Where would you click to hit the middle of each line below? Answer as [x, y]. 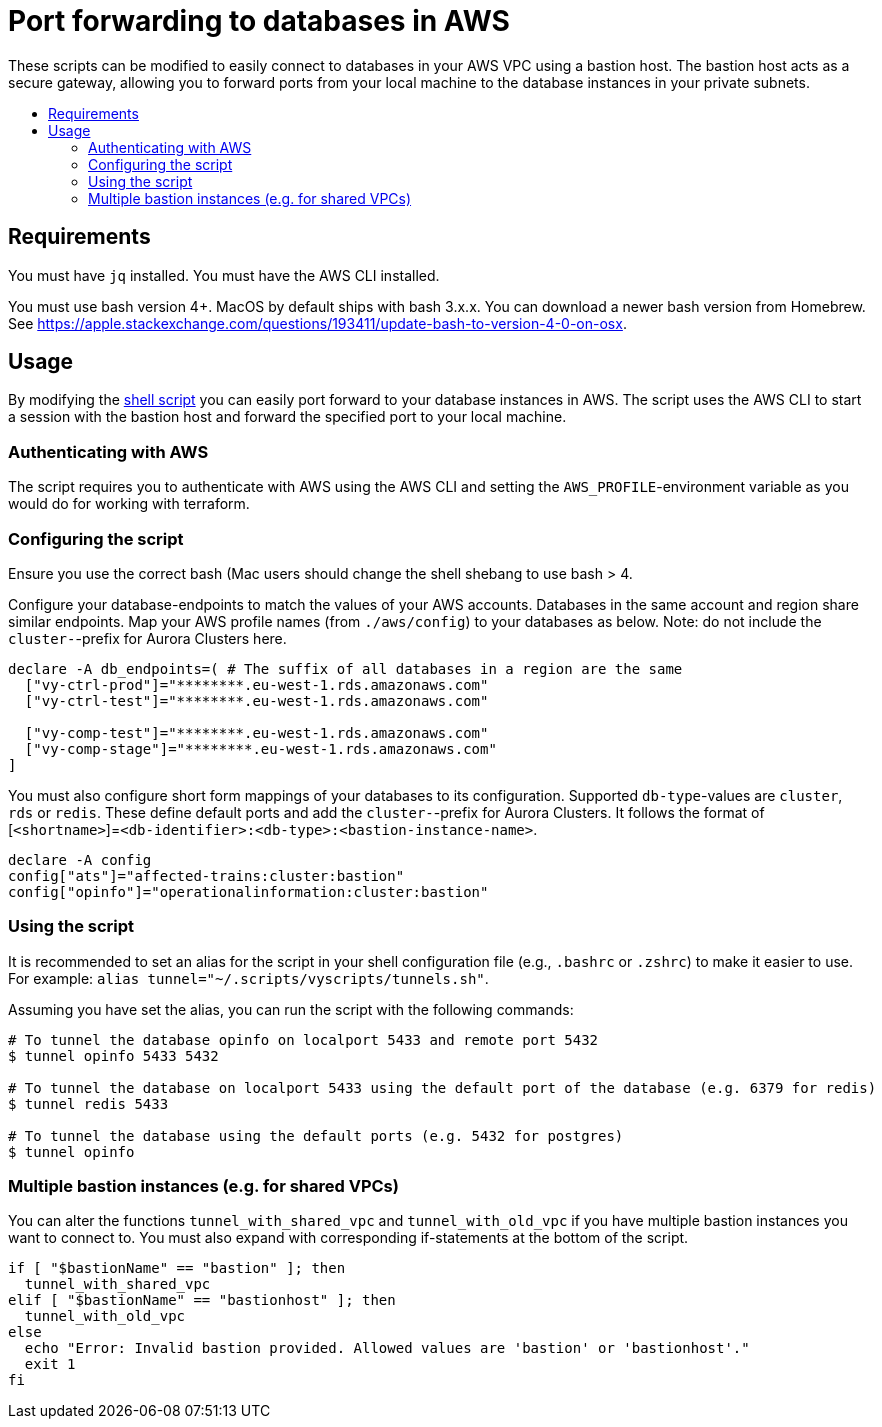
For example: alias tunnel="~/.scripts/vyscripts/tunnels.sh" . [248, 978]
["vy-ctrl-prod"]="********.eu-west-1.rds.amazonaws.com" [256, 684]
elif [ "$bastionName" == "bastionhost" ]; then [202, 1300]
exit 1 [50, 1364]
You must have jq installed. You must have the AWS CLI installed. [224, 275]
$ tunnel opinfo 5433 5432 [113, 1055]
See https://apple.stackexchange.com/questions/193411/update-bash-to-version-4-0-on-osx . [317, 323]
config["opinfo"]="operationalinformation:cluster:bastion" [248, 891]
